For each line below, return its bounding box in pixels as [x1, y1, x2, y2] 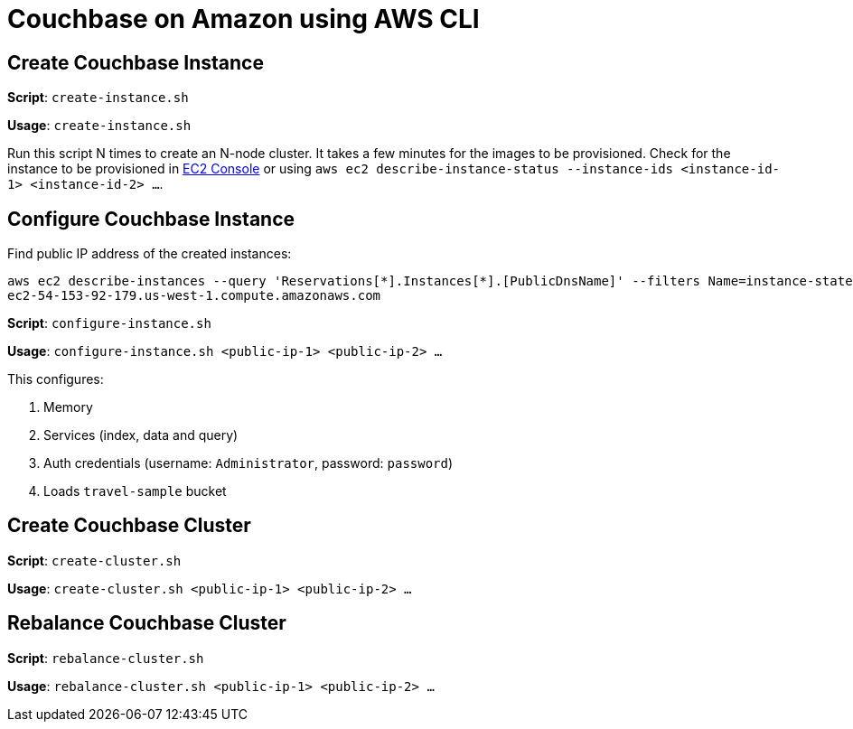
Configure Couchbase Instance [7, 207, 295, 230]
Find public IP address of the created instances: [7, 246, 292, 262]
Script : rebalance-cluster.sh [7, 650, 204, 666]
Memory [43, 399, 93, 416]
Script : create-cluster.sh [7, 552, 182, 568]
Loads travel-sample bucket [43, 483, 227, 500]
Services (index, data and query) [43, 427, 239, 444]
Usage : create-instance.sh [7, 117, 192, 134]
